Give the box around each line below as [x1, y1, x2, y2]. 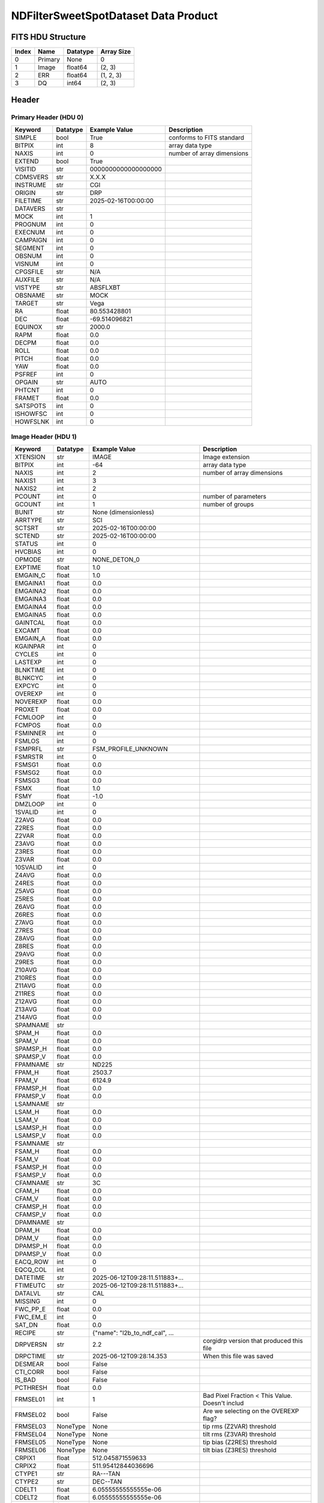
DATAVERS [14, 204, 46, 213]
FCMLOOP [14, 713, 45, 721]
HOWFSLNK [14, 417, 50, 426]
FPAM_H [14, 1068, 39, 1076]
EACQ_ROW [14, 1257, 49, 1266]
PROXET [14, 705, 39, 714]
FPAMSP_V [14, 1092, 46, 1100]
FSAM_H [14, 1147, 40, 1156]
